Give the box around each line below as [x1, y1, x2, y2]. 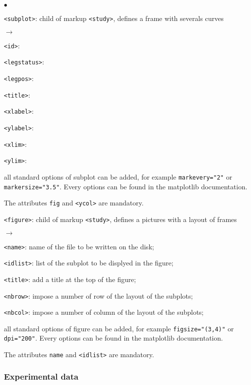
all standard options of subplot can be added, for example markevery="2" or [4, 171, 233, 182]
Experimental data [4, 370, 79, 382]
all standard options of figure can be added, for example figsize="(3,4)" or [4, 323, 234, 333]
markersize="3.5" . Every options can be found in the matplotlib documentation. [4, 181, 248, 191]
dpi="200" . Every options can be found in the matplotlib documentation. [4, 333, 223, 343]
